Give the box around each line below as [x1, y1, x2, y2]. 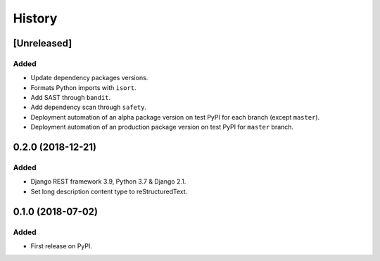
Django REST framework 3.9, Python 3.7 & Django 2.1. [30, 177, 186, 186]
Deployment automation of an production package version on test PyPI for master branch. [30, 123, 294, 132]
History [13, 11, 58, 26]
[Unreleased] [13, 37, 72, 49]
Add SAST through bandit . [30, 94, 111, 102]
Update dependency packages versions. [30, 74, 148, 82]
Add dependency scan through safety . [30, 103, 147, 112]
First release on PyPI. [30, 241, 93, 250]
